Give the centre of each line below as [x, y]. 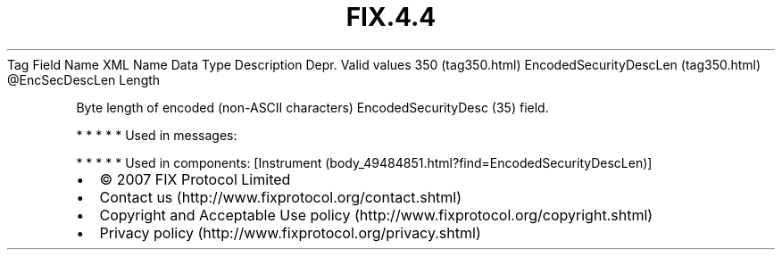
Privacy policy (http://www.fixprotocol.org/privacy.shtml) [290, 232]
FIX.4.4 [391, 17]
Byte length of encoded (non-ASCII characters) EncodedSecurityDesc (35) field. [312, 107]
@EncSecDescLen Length [84, 79]
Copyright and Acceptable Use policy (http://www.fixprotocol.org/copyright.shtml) [376, 215]
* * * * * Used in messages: [157, 135]
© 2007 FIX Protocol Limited [195, 179]
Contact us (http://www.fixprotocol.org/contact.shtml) [281, 197]
